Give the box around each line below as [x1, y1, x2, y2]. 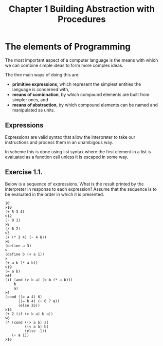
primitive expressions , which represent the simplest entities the [12, 81, 141, 87]
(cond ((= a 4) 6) [5, 294, 42, 299]
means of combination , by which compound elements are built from [12, 91, 150, 97]
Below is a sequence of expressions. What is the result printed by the [5, 181, 144, 187]
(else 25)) [18, 303, 40, 308]
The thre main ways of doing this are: [5, 72, 80, 77]
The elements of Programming [5, 41, 131, 52]
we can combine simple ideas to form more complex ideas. [5, 62, 124, 68]
